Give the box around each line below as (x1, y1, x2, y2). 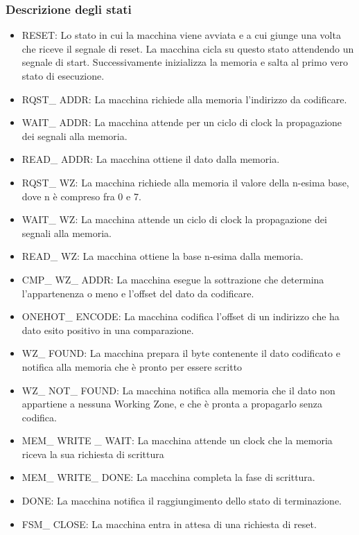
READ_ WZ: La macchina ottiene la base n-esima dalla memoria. (21, 249, 304, 263)
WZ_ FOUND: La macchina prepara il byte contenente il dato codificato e (21, 346, 340, 360)
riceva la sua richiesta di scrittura (21, 446, 164, 461)
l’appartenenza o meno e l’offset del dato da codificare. (21, 286, 254, 300)
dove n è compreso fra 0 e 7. (21, 188, 141, 203)
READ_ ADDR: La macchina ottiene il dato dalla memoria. (21, 152, 280, 166)
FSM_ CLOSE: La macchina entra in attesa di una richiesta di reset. (21, 516, 317, 531)
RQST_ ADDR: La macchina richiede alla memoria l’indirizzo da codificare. (21, 91, 347, 106)
